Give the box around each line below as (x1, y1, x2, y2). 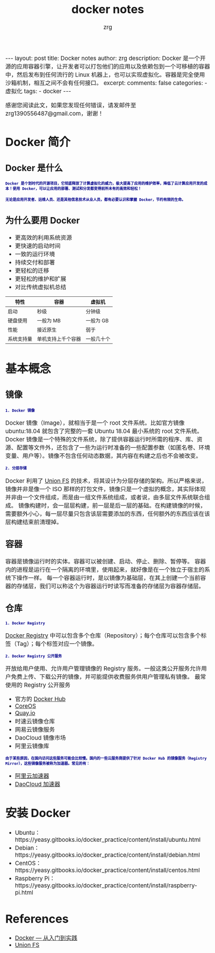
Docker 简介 (5, 135, 71, 149)
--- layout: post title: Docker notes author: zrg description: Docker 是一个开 (5, 54, 206, 62)
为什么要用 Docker (5, 215, 80, 226)
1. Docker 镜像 (5, 408, 35, 413)
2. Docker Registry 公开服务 (5, 654, 62, 659)
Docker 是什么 (5, 163, 63, 174)
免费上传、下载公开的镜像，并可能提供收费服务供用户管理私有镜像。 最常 (11, 673, 206, 681)
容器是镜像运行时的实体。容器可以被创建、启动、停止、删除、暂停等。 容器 (5, 558, 206, 565)
